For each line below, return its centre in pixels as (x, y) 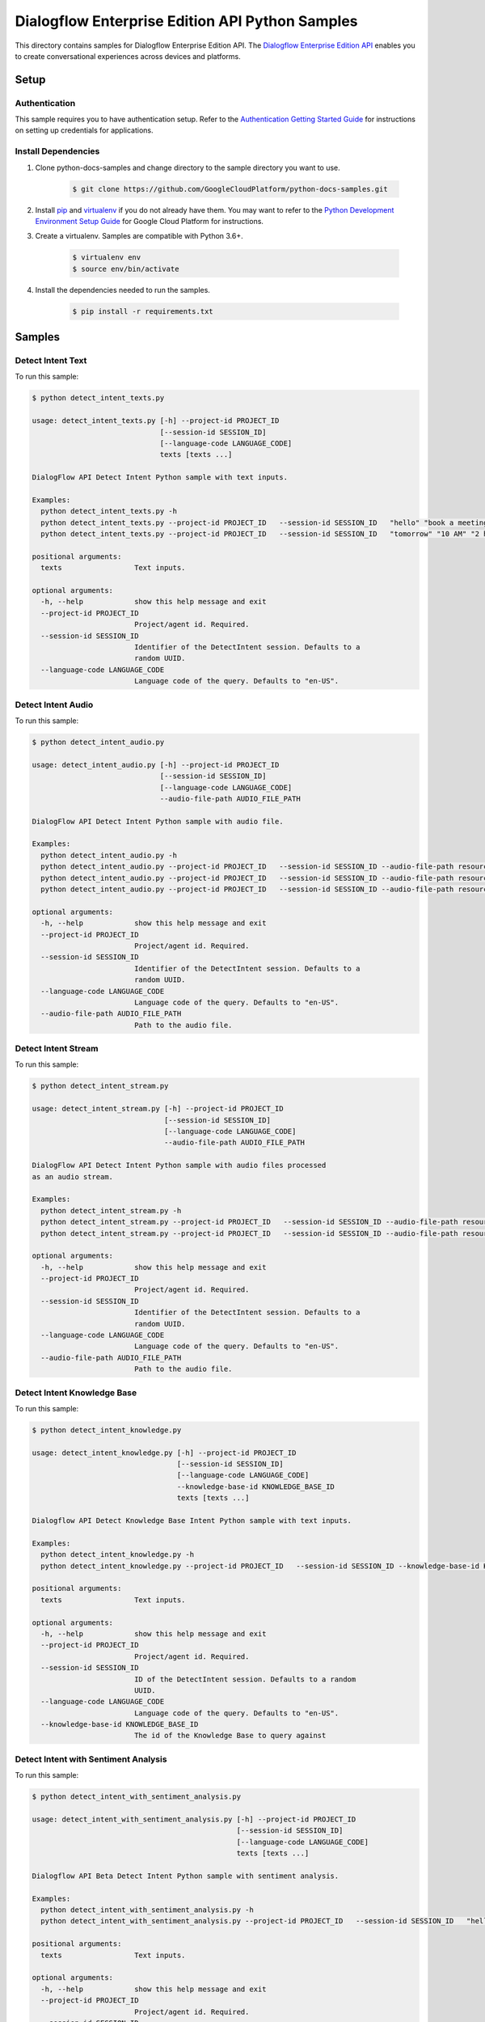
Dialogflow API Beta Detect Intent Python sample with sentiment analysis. (186, 1876)
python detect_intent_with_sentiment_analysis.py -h (147, 1910)
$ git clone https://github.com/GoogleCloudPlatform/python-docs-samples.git (230, 189)
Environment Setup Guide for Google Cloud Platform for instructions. (150, 221)
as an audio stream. (72, 1176)
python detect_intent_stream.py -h (111, 1210)
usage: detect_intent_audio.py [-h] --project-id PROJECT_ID (156, 765)
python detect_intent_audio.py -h (109, 855)
